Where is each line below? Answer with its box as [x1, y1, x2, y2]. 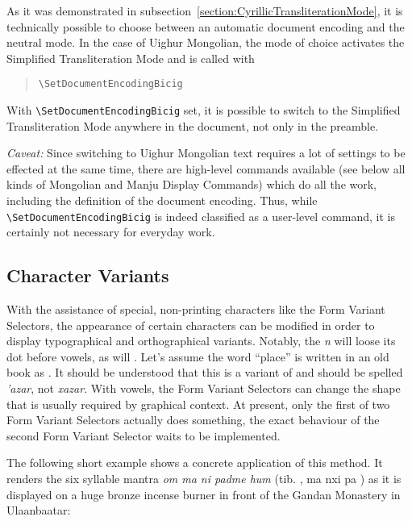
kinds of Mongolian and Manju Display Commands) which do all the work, [6, 176, 377, 193]
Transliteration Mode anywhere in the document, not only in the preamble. [6, 117, 379, 134]
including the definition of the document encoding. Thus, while [6, 192, 318, 209]
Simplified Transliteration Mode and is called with [6, 49, 255, 66]
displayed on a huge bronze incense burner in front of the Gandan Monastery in [6, 486, 401, 502]
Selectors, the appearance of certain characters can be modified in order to [6, 316, 375, 333]
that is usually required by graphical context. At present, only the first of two [6, 395, 390, 412]
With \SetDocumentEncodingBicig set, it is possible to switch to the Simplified [6, 102, 401, 119]
